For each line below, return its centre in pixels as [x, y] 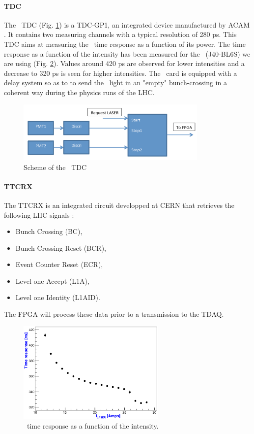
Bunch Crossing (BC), [49, 231]
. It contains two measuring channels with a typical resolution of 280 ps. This [120, 34]
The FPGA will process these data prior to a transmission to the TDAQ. [114, 314]
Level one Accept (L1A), [52, 281]
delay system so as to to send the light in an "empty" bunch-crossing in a [115, 83]
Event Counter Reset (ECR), [59, 264]
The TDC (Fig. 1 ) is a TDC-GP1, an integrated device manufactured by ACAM [127, 24]
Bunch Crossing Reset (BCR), [61, 248]
